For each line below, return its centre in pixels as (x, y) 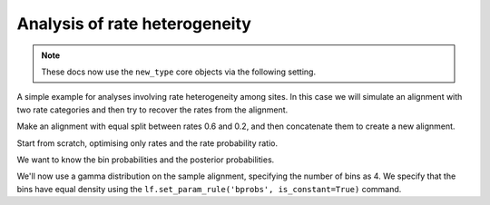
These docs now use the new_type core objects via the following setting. (179, 72)
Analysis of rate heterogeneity (134, 24)
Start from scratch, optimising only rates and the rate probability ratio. (147, 143)
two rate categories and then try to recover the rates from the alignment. (152, 110)
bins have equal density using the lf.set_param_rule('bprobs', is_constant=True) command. (209, 189)
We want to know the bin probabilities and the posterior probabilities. (146, 160)
